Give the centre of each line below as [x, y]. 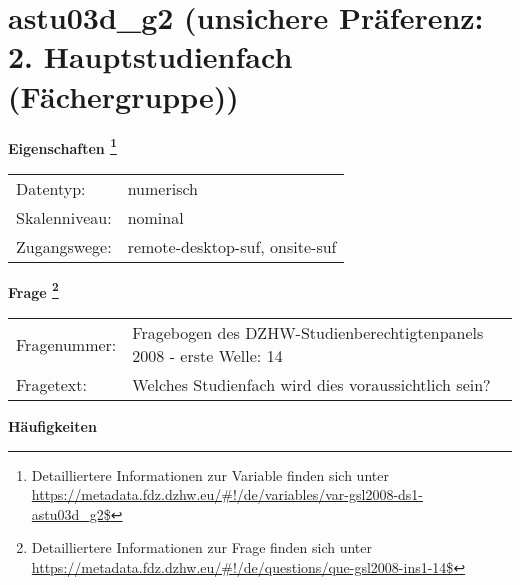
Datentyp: [51, 188]
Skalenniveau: [64, 217]
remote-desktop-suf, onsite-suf [232, 246]
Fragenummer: [66, 344]
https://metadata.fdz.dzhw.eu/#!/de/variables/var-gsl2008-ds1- [227, 494]
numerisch [162, 188]
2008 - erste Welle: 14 [207, 355]
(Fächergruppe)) [123, 95]
